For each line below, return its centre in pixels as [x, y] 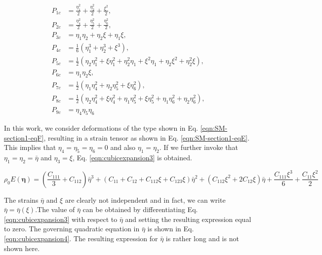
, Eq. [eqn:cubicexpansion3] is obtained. [132, 157]
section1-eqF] [24, 137]
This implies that [30, 147]
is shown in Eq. [171, 229]
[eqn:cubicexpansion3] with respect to [61, 219]
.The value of [55, 209]
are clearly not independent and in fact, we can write [145, 200]
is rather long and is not [202, 238]
